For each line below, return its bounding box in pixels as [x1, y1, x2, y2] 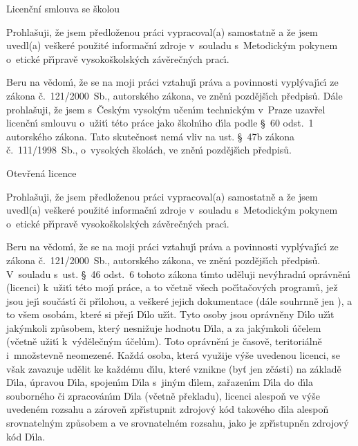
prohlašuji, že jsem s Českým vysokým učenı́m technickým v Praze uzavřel [6, 102, 326, 116]
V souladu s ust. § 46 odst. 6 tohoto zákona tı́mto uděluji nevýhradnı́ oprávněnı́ [6, 266, 351, 281]
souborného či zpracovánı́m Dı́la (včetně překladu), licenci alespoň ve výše [6, 388, 320, 402]
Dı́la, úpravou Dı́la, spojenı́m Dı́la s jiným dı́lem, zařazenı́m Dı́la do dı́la [6, 375, 313, 389]
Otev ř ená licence [6, 165, 77, 180]
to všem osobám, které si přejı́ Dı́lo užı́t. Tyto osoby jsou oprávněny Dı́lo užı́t [6, 307, 335, 322]
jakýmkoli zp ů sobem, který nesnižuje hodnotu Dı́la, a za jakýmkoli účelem [6, 320, 321, 335]
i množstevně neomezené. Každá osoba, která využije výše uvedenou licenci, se [6, 348, 340, 362]
